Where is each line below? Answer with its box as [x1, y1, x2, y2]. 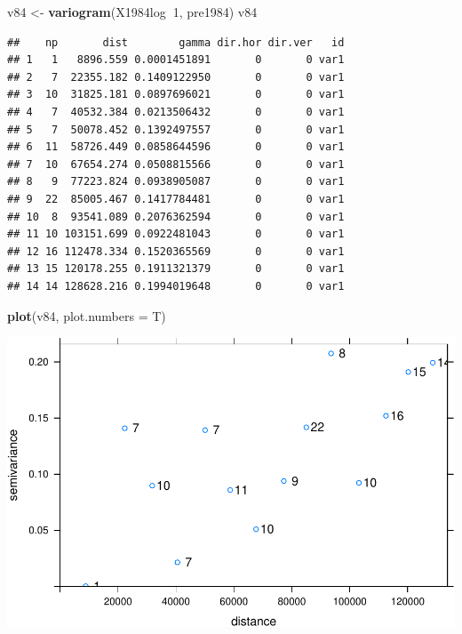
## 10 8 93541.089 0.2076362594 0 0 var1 [7, 210, 345, 223]
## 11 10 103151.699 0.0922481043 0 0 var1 [7, 228, 345, 241]
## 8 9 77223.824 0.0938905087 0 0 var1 [7, 175, 345, 189]
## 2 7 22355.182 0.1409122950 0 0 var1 [7, 70, 345, 84]
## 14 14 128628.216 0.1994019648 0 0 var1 [7, 279, 345, 293]
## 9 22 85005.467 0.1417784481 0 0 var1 [7, 192, 345, 205]
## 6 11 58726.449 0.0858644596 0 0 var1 [7, 140, 345, 154]
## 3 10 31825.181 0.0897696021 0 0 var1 [7, 88, 345, 101]
